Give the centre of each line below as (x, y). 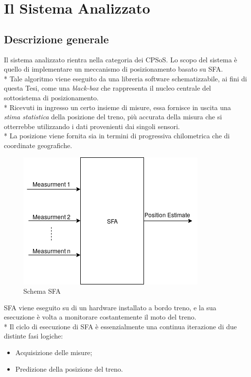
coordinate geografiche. (38, 145)
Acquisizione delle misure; (54, 352)
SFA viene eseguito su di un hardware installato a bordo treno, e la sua (110, 307)
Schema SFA (42, 291)
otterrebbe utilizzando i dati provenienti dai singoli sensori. (92, 126)
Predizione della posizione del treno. (69, 368)
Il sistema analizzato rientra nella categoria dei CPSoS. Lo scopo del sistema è (121, 59)
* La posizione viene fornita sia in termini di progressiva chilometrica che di (117, 136)
